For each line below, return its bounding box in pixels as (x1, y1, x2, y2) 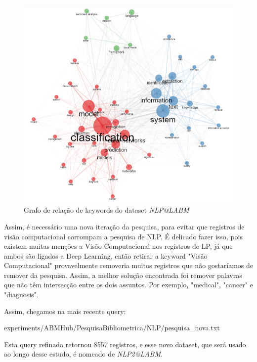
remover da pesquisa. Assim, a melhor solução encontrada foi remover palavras (4, 270, 242, 280)
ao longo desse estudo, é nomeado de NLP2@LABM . (4, 349, 163, 359)
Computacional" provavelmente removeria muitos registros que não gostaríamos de (4, 260, 253, 271)
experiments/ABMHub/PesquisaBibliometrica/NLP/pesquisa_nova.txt (4, 322, 220, 333)
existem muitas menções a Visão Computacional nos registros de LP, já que (4, 241, 233, 251)
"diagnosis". (4, 289, 39, 300)
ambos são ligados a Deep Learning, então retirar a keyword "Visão (4, 250, 208, 261)
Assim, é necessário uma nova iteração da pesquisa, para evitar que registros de (4, 221, 245, 231)
